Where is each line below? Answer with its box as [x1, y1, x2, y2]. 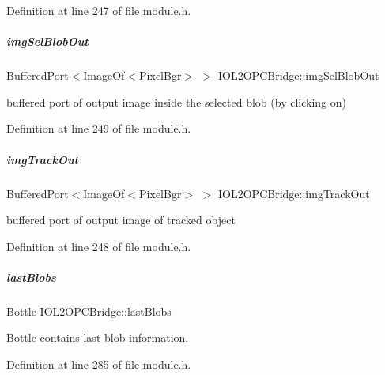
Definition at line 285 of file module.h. [6, 356, 191, 373]
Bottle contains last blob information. [6, 329, 189, 346]
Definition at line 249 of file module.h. [6, 120, 191, 137]
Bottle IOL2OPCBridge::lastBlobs [6, 302, 172, 319]
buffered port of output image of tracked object [6, 212, 236, 228]
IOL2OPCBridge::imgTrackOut [218, 185, 370, 201]
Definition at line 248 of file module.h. [6, 238, 191, 254]
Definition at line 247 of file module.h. [6, 2, 191, 18]
